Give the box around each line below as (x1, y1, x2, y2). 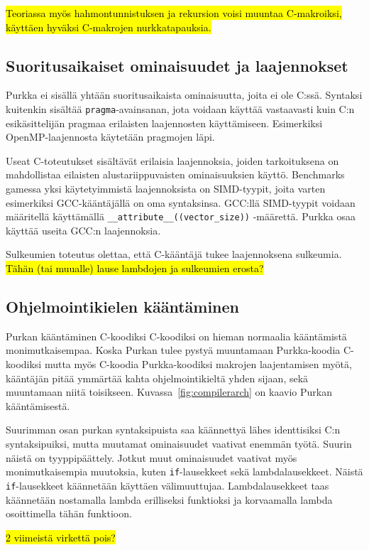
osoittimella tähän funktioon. (6, 506, 132, 521)
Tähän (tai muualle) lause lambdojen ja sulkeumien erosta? (6, 261, 264, 276)
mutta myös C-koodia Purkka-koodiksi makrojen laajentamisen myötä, (44, 357, 352, 372)
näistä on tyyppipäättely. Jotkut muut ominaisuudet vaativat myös (6, 450, 297, 465)
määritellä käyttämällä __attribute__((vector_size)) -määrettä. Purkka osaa (6, 209, 356, 224)
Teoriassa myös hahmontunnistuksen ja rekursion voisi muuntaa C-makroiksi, (6, 6, 342, 20)
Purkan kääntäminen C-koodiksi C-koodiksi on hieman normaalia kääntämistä (6, 328, 347, 343)
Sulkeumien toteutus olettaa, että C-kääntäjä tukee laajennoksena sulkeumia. (6, 247, 342, 261)
